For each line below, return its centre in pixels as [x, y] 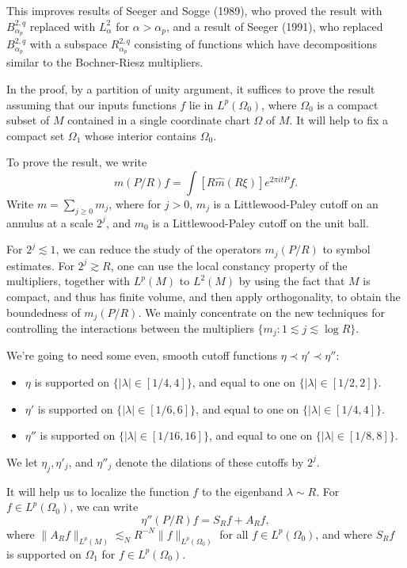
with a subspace [68, 44]
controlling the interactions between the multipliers [130, 328]
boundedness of [44, 312]
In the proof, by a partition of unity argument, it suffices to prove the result [191, 88]
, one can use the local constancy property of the [229, 265]
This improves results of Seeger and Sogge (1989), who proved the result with [194, 10]
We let [22, 461]
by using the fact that [292, 281]
